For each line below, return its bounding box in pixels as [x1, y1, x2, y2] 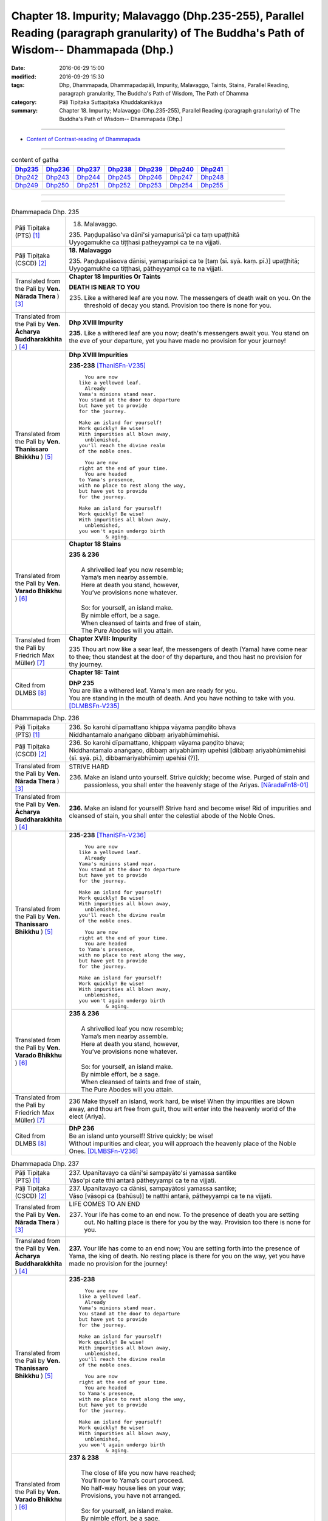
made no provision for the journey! [69, 1259, 168, 1268]
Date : [11, 64, 26, 72]
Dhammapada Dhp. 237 [11, 1159, 79, 1168]
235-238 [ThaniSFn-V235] [69, 361, 146, 370]
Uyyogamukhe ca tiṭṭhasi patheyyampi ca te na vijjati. [69, 238, 222, 246]
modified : [11, 73, 36, 80]
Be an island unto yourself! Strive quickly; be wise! [69, 1132, 213, 1140]
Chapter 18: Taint [69, 668, 120, 677]
